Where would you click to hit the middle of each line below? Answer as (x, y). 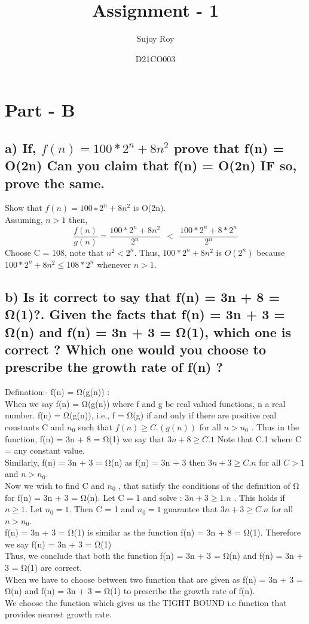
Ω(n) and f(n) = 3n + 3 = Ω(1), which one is (148, 331)
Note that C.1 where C (259, 438)
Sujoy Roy (155, 39)
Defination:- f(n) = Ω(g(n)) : (57, 392)
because (271, 252)
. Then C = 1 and (102, 509)
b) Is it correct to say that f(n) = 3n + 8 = (143, 296)
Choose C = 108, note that (54, 252)
